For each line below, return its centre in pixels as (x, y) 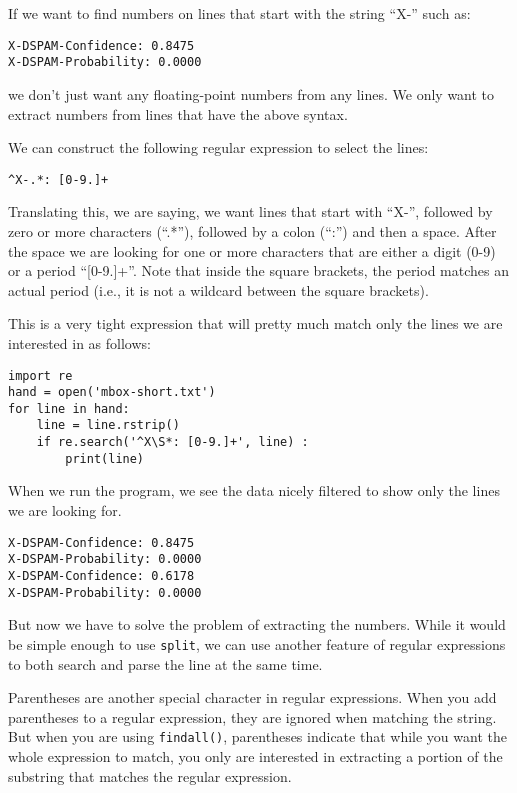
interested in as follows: (79, 342)
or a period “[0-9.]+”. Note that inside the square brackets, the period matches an (258, 270)
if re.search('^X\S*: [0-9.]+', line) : (172, 442)
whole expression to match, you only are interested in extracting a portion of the (255, 755)
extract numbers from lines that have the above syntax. (178, 113)
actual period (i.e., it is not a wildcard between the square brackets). (218, 289)
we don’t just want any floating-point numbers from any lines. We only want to (251, 93)
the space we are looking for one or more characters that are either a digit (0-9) (252, 250)
